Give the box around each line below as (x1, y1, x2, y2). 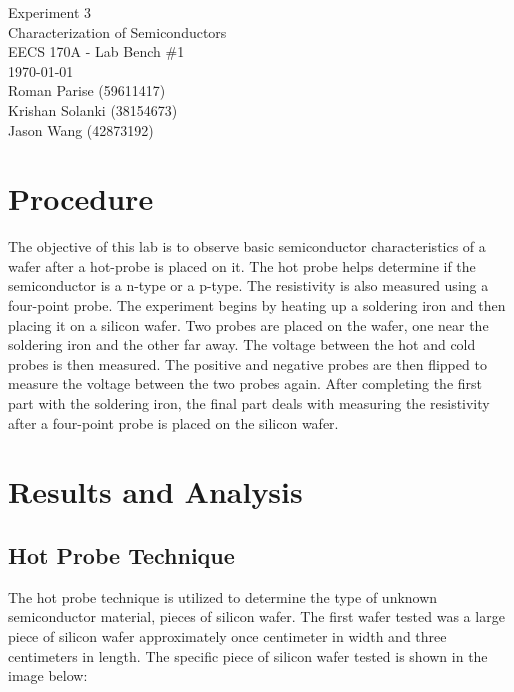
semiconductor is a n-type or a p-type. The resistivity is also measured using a (8, 275, 489, 296)
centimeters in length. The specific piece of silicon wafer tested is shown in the (8, 645, 488, 666)
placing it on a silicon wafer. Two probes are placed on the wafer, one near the (8, 314, 489, 335)
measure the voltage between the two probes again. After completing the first (8, 373, 483, 394)
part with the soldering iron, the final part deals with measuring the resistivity (8, 393, 490, 414)
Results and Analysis (8, 471, 303, 512)
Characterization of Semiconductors (8, 21, 227, 42)
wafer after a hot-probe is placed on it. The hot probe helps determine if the (8, 255, 476, 276)
